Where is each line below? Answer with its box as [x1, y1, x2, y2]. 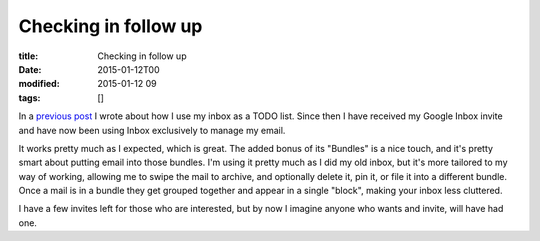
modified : [18, 78, 60, 90]
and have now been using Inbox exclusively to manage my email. [18, 124, 286, 136]
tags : [18, 91, 41, 104]
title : [18, 50, 39, 62]
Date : [18, 63, 42, 75]
